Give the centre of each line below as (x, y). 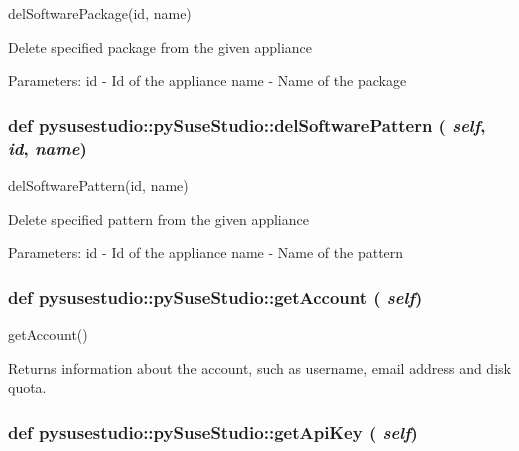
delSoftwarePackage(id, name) (100, 13)
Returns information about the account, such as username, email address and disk (259, 367)
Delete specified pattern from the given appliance (158, 218)
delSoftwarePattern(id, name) (98, 184)
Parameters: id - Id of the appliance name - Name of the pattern (206, 252)
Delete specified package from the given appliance (160, 46)
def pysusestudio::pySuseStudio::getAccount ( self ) (215, 296)
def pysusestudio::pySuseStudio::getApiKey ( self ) (213, 431)
